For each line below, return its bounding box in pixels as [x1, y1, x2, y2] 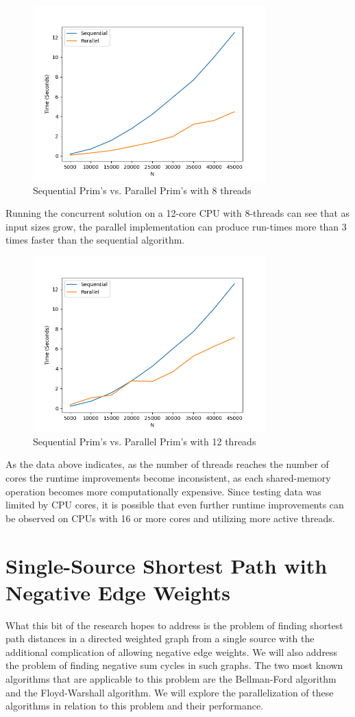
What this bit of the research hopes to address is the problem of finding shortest [5, 618, 343, 632]
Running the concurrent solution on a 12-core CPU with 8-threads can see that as [5, 206, 350, 220]
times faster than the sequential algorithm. [5, 233, 185, 247]
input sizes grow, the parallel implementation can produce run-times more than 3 [5, 219, 347, 233]
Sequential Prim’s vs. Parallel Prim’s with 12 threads [33, 434, 256, 448]
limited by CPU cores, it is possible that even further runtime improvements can [5, 497, 344, 512]
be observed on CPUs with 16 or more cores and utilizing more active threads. [5, 510, 335, 525]
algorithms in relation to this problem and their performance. [5, 698, 264, 713]
